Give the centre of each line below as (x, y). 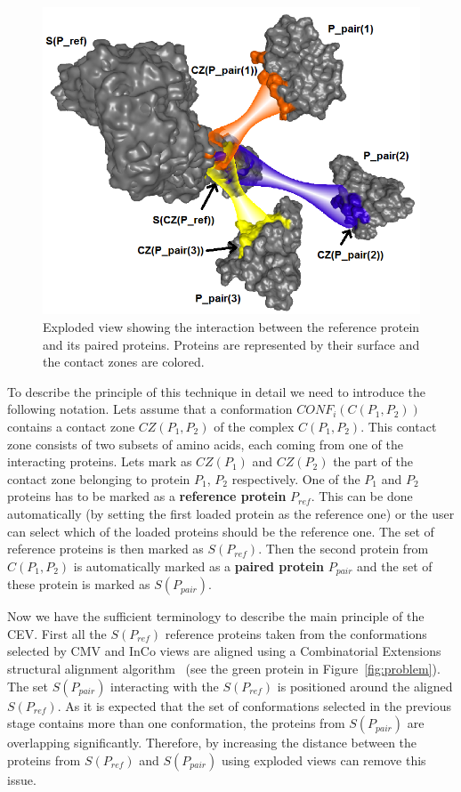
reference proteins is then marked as (105, 549)
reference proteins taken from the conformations (296, 633)
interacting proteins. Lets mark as (100, 461)
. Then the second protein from (344, 549)
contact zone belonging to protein (99, 478)
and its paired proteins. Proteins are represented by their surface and (231, 344)
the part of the (373, 461)
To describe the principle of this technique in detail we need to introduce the (217, 391)
